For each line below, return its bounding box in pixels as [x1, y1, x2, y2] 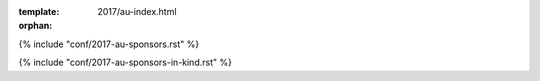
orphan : [18, 20, 53, 32]
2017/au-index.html [97, 6, 177, 17]
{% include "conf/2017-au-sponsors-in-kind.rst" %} [18, 56, 232, 69]
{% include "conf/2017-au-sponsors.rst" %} [18, 38, 200, 50]
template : [18, 6, 60, 17]
